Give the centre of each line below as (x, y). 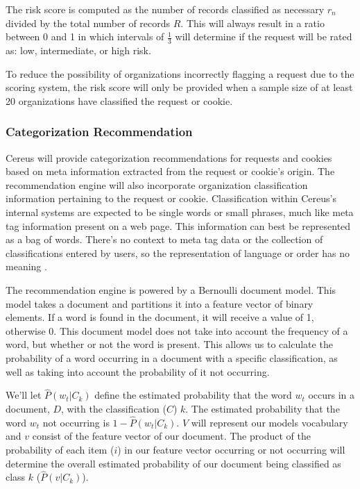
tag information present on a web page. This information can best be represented (178, 225)
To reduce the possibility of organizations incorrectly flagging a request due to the (180, 73)
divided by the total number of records (88, 23)
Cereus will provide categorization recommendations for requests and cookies (169, 157)
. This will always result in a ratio (252, 23)
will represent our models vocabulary (269, 422)
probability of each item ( (60, 449)
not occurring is (76, 422)
